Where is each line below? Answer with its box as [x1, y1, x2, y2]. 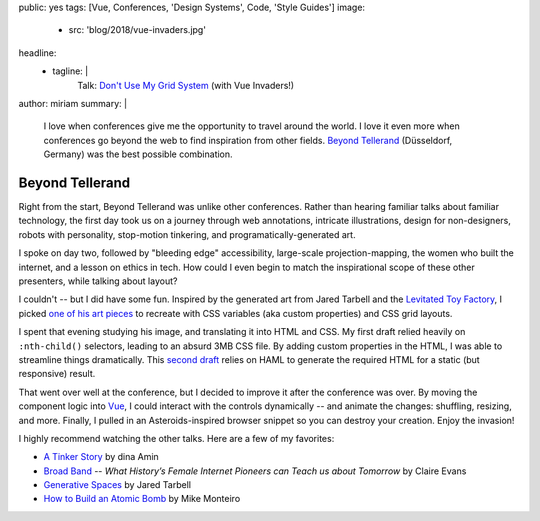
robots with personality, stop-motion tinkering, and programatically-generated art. [18, 228, 356, 240]
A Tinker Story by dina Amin [43, 451, 159, 463]
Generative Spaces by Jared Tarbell [43, 479, 192, 491]
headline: [18, 46, 57, 59]
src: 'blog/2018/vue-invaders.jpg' [68, 24, 207, 36]
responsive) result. [18, 368, 96, 380]
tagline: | [52, 65, 89, 77]
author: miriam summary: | [18, 97, 128, 109]
